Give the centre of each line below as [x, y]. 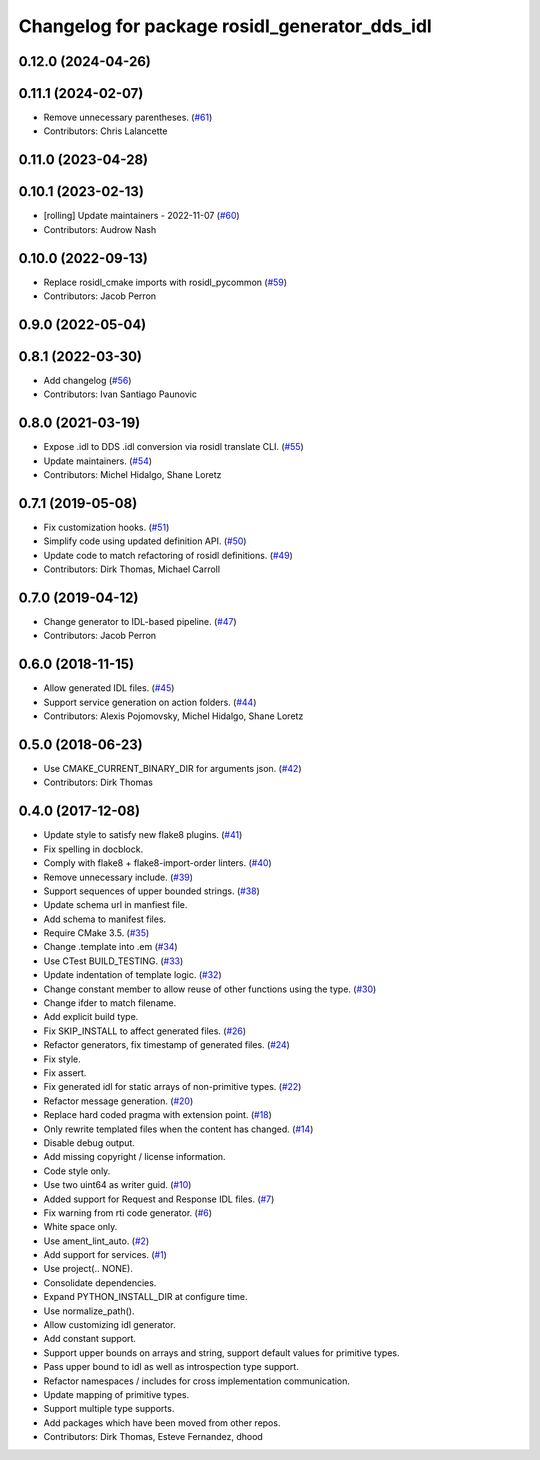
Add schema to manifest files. [105, 919]
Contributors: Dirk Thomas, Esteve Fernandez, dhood [153, 1437]
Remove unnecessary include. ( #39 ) [118, 877]
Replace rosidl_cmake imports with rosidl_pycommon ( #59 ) [165, 282]
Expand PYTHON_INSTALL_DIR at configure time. [145, 1297]
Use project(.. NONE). [88, 1269]
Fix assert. [65, 1072]
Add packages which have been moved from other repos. [162, 1422]
